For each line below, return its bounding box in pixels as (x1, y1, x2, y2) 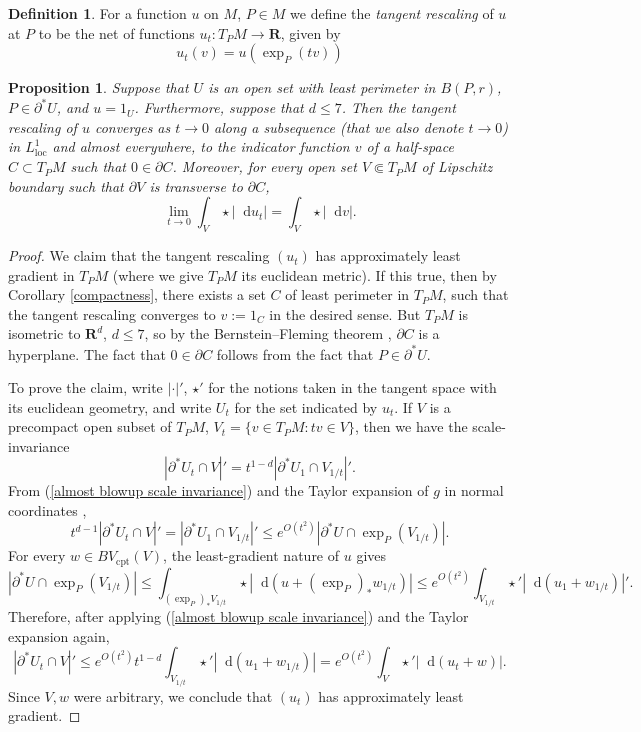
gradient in (8, 264, 75, 285)
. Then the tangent (341, 97, 456, 118)
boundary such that (8, 175, 124, 196)
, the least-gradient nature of (163, 545, 340, 566)
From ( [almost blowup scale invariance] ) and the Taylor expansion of (8, 480, 429, 501)
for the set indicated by (234, 396, 378, 417)
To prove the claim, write (8, 377, 163, 398)
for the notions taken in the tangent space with (208, 377, 497, 398)
